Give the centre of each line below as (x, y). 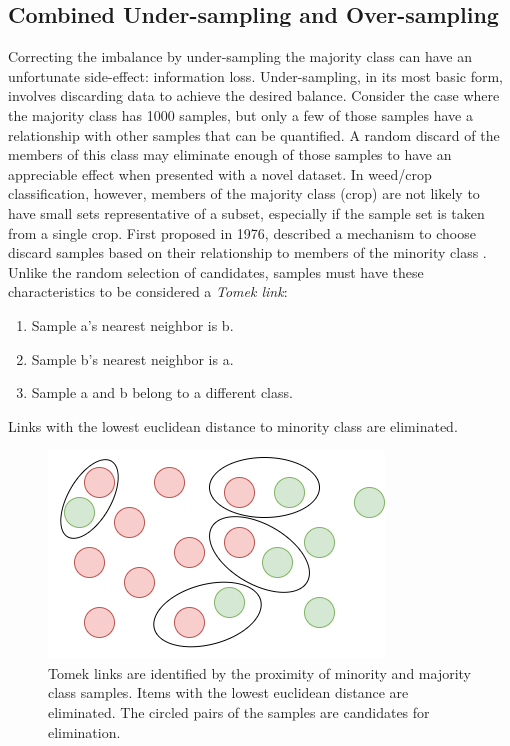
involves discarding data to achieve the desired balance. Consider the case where (254, 95)
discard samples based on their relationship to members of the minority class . (247, 252)
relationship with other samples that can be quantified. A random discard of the (254, 134)
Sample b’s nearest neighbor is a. (132, 358)
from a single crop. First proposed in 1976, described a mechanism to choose (242, 232)
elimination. (84, 731)
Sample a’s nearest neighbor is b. (132, 324)
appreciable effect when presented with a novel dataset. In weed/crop (220, 173)
